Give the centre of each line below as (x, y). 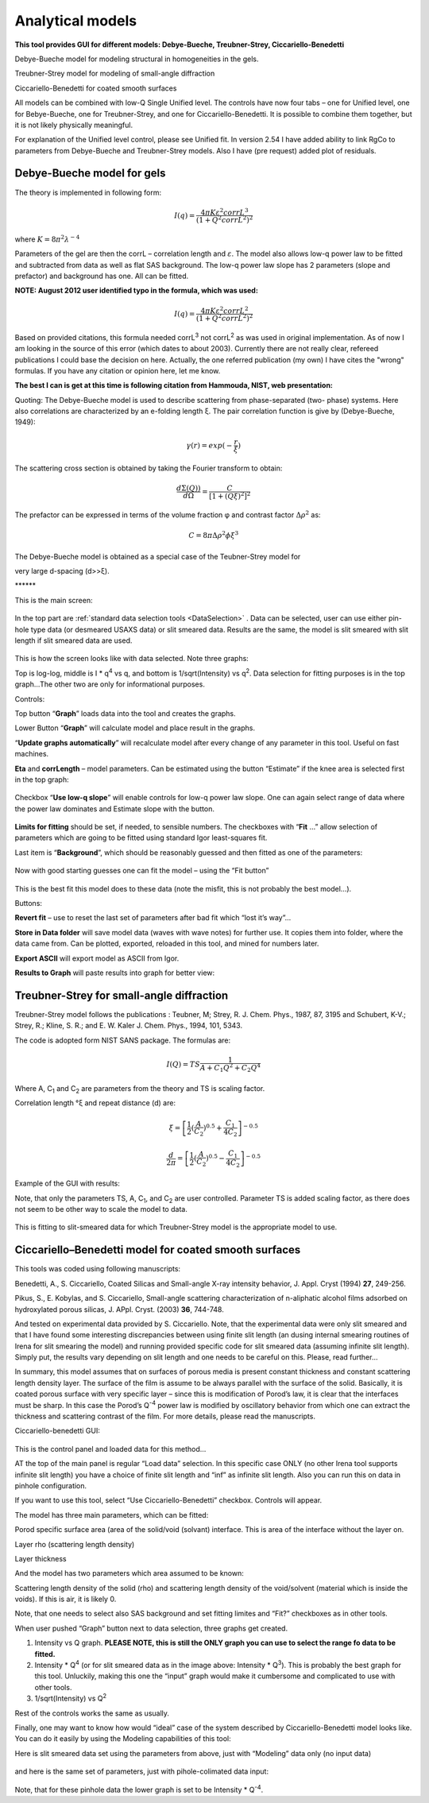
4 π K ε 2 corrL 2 (225, 310)
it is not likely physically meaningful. (74, 125)
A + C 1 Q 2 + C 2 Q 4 (230, 1068)
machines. (32, 754)
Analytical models (76, 21)
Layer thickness (41, 1558)
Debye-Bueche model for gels (90, 174)
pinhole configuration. (51, 1485)
